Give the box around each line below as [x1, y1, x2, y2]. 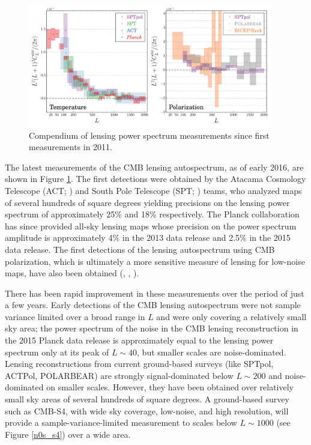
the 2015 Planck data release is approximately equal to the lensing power [5, 334, 274, 347]
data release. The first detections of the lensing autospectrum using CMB [5, 243, 275, 255]
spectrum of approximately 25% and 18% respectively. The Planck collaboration [5, 208, 300, 220]
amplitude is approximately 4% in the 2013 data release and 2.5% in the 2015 [5, 231, 291, 244]
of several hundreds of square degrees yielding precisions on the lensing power [5, 196, 290, 208]
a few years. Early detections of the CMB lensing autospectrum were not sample [5, 298, 301, 311]
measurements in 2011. [29, 141, 113, 153]
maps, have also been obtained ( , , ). [5, 267, 139, 279]
